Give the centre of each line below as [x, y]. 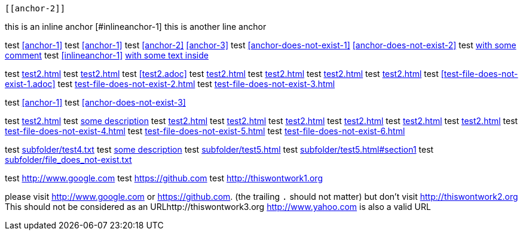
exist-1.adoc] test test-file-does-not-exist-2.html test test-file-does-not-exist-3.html [170, 84]
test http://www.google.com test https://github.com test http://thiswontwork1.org [164, 178]
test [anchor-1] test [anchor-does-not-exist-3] [95, 102]
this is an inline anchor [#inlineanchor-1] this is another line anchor [136, 27]
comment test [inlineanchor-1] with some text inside [107, 55]
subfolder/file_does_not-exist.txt [68, 160]
